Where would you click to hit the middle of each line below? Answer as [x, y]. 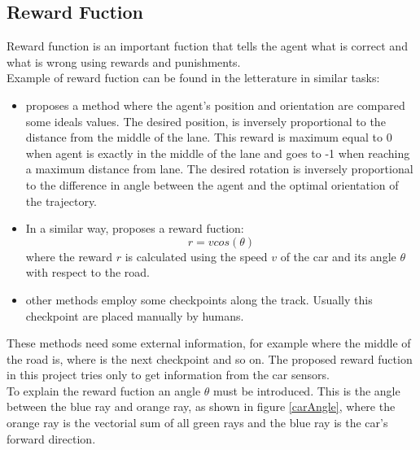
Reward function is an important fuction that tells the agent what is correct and [207, 46]
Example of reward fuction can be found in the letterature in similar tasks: [193, 78]
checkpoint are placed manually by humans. [135, 315]
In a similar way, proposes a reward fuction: [135, 228]
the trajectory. [61, 201]
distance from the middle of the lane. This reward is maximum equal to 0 [209, 137]
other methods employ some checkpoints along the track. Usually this [199, 299]
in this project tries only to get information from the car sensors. [168, 375]
